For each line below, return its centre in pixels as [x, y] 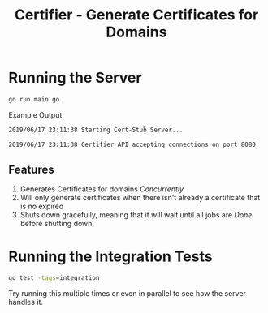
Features [31, 169]
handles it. [26, 302]
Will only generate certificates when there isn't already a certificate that [140, 198]
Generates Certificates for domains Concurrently [102, 189]
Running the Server [75, 78]
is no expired [42, 206]
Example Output [35, 114]
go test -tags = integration [54, 278]
